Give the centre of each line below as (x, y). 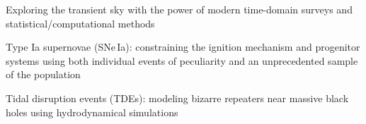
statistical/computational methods (80, 23)
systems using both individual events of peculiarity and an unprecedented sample (182, 60)
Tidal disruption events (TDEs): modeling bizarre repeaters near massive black (177, 98)
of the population (43, 74)
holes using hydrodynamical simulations (92, 112)
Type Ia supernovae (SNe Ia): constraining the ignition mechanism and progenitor (183, 47)
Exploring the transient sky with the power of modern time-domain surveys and (179, 9)
